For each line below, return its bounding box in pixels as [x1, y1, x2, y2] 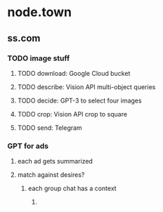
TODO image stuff [7, 53, 70, 63]
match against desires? [17, 171, 85, 179]
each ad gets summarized [17, 157, 93, 166]
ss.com [7, 32, 41, 44]
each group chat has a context [27, 184, 117, 193]
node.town [7, 4, 72, 20]
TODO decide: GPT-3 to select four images [17, 96, 142, 105]
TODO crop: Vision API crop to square [17, 110, 128, 118]
